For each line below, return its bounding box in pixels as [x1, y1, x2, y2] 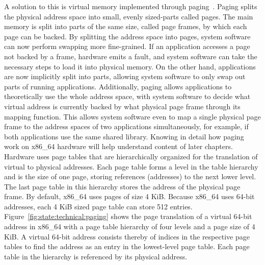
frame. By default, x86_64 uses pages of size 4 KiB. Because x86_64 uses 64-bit [4, 191, 255, 202]
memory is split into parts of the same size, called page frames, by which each [4, 21, 247, 32]
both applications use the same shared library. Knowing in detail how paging [4, 131, 244, 141]
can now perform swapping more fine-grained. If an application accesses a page [4, 41, 250, 52]
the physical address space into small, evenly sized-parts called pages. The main [4, 11, 253, 21]
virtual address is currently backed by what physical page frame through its [4, 101, 241, 111]
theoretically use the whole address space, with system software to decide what [4, 91, 251, 102]
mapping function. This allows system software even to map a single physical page [4, 111, 261, 122]
